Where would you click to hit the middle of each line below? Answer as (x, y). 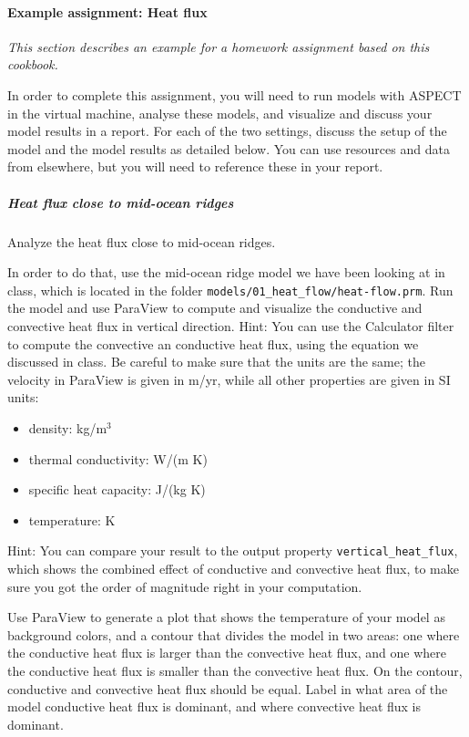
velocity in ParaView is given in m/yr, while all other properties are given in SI (229, 379)
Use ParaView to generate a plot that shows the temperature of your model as (226, 617)
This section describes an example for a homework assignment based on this (219, 46)
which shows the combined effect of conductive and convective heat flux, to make (233, 568)
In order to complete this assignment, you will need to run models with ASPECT (234, 94)
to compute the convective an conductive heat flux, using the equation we (213, 343)
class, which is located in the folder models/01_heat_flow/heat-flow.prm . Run (230, 290)
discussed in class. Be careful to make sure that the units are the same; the (216, 362)
